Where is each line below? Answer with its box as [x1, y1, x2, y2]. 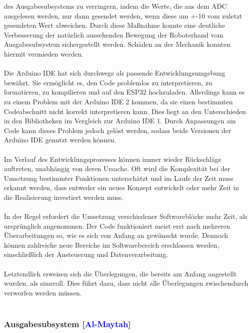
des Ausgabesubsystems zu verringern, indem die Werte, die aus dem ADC [4, 1, 227, 11]
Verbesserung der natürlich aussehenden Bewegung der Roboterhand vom [4, 29, 224, 39]
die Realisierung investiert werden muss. [4, 192, 124, 202]
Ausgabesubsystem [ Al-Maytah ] [4, 317, 131, 330]
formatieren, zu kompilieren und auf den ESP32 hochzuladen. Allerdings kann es [4, 87, 245, 97]
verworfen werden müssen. [4, 287, 82, 297]
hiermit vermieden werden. [4, 48, 84, 59]
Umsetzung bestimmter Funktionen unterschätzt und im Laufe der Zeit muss [4, 173, 233, 183]
